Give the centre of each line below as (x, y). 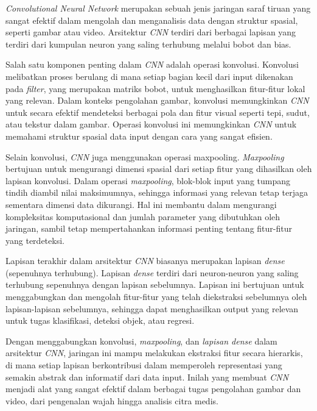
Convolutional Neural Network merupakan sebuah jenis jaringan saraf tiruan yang (158, 8)
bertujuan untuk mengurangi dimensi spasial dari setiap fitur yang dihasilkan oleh (159, 169)
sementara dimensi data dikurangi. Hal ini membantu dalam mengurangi (141, 204)
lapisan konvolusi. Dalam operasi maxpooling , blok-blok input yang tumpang (148, 180)
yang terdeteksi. (35, 240)
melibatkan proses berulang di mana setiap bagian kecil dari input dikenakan (149, 76)
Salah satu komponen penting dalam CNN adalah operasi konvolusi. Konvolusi (152, 64)
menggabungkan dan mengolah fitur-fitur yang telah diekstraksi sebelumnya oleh (156, 297)
